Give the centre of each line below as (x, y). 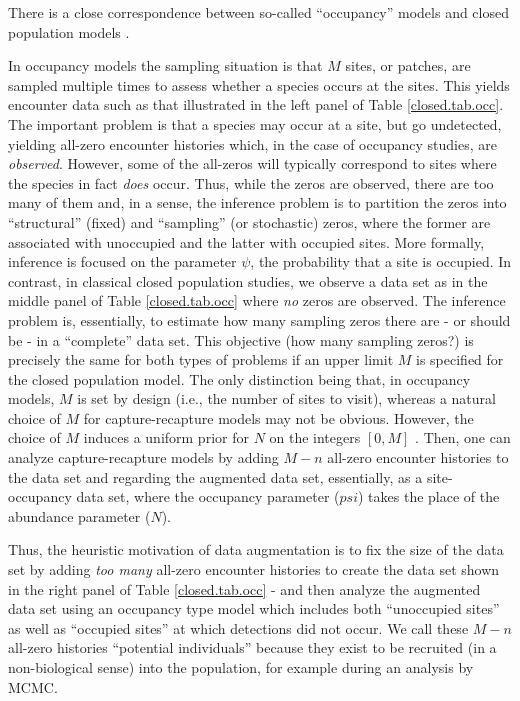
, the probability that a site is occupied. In (381, 261)
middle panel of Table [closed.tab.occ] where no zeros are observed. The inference (257, 300)
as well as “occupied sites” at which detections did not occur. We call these (238, 627)
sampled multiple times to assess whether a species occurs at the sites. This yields (259, 84)
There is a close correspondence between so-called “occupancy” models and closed (258, 12)
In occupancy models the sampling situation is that (165, 65)
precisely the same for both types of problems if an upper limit (201, 359)
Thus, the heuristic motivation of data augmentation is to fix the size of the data (256, 549)
